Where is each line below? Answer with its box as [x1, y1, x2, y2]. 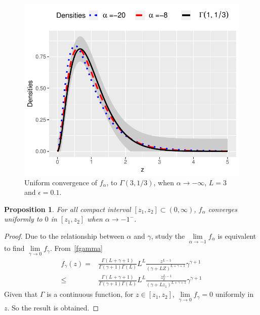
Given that [4, 289, 38, 299]
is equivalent [218, 230, 256, 241]
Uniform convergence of [24, 177, 97, 187]
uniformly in [215, 289, 254, 299]
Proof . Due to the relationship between [4, 230, 124, 241]
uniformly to [4, 214, 42, 224]
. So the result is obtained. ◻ [7, 302, 99, 312]
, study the [151, 230, 185, 241]
